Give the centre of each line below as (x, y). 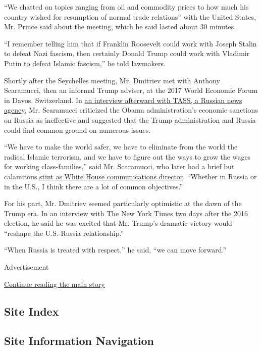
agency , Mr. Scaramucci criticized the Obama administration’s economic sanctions (131, 110)
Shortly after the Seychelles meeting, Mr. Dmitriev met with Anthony (112, 80)
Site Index (32, 311)
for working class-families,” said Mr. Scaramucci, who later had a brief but (119, 166)
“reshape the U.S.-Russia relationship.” (64, 233)
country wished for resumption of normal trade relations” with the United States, (130, 16)
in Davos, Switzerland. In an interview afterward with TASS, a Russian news (123, 100)
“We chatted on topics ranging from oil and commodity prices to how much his (126, 7)
